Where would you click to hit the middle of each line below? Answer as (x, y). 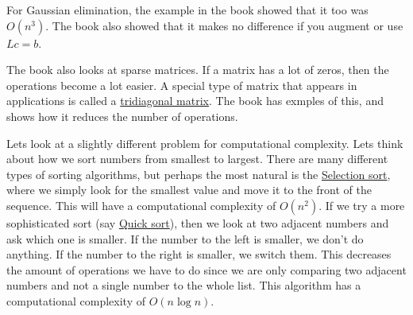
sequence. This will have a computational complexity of (141, 205)
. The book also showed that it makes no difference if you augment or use (224, 25)
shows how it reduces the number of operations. (122, 116)
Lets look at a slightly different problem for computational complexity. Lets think (205, 143)
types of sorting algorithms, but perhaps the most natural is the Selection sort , (199, 174)
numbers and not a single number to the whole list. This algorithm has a (184, 285)
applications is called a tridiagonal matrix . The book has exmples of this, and (195, 101)
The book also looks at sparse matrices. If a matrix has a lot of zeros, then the (198, 70)
